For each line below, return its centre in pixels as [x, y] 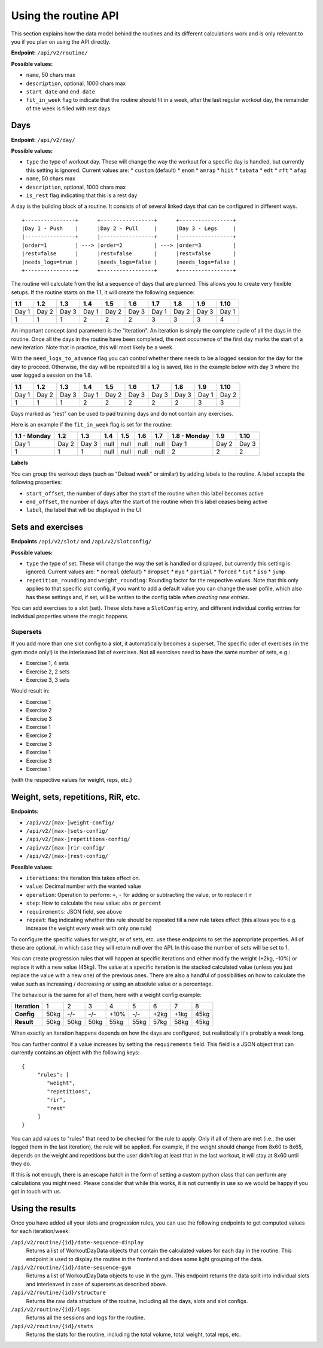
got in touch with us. [36, 1192]
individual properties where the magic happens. [70, 616]
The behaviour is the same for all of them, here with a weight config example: [106, 995]
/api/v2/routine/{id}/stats [52, 1326]
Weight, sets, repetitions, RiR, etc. [76, 797]
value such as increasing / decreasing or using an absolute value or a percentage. [112, 984]
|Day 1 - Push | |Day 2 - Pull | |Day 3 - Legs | [129, 229]
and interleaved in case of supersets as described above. [97, 1284]
